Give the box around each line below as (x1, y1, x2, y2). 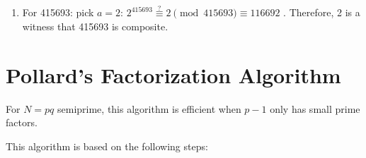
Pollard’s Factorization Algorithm (6, 60, 341, 89)
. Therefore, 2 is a (283, 5, 360, 20)
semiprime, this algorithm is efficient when (57, 101, 241, 116)
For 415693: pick (22, 5, 94, 20)
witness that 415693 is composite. (22, 18, 168, 33)
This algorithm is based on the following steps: (6, 138, 208, 153)
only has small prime (270, 101, 360, 116)
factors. (6, 115, 38, 130)
